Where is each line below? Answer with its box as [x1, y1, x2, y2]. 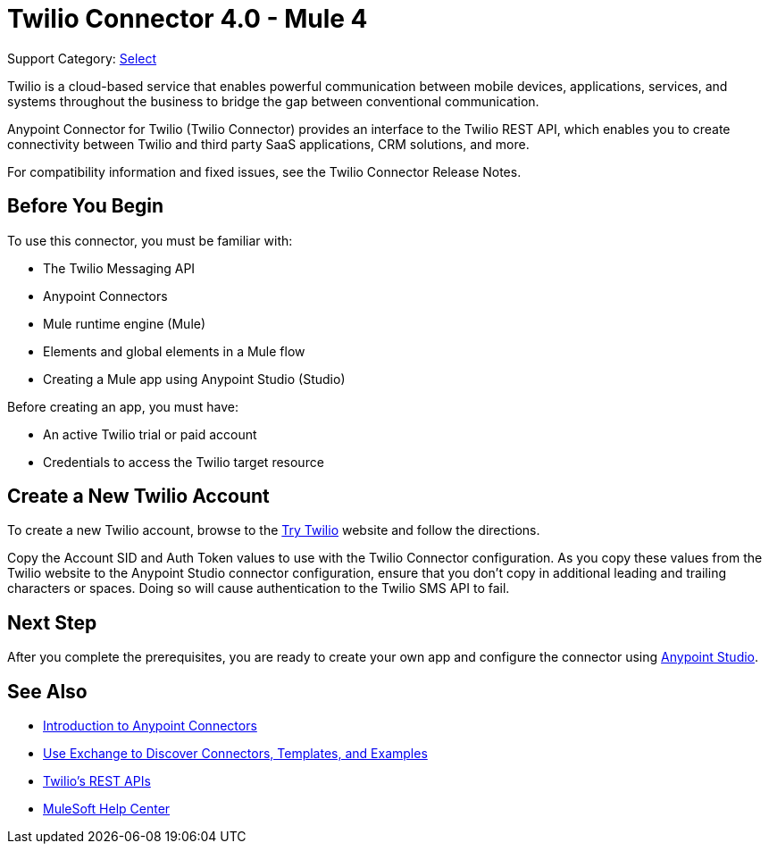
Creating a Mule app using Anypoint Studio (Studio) [43, 371, 346, 387]
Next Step [7, 611, 97, 634]
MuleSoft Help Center [43, 801, 171, 817]
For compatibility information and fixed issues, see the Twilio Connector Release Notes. [7, 163, 522, 179]
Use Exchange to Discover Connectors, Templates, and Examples [43, 746, 428, 762]
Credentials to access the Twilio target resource [43, 454, 324, 470]
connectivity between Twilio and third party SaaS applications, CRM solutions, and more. [7, 136, 530, 152]
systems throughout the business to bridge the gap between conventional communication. [7, 93, 539, 109]
